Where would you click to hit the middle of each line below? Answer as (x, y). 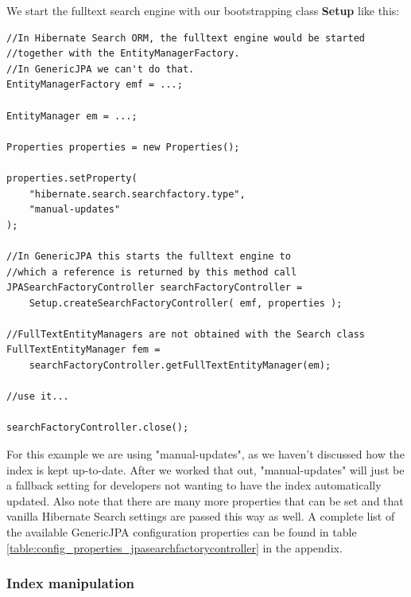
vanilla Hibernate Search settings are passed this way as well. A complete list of (201, 516)
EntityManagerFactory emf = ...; (95, 85)
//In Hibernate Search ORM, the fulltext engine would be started (186, 38)
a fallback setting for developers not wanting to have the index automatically (194, 485)
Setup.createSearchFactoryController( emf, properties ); (186, 303)
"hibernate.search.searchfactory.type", (137, 194)
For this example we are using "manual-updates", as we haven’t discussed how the (205, 454)
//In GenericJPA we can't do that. (101, 69)
